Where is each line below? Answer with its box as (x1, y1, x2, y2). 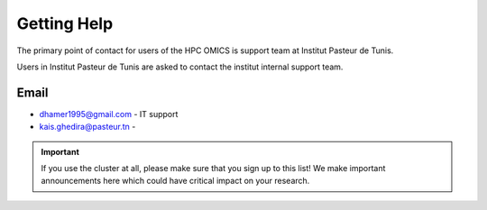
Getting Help (16, 14, 114, 33)
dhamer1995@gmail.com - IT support (39, 108, 179, 119)
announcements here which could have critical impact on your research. (41, 176, 310, 187)
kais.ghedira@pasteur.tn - (39, 122, 136, 132)
